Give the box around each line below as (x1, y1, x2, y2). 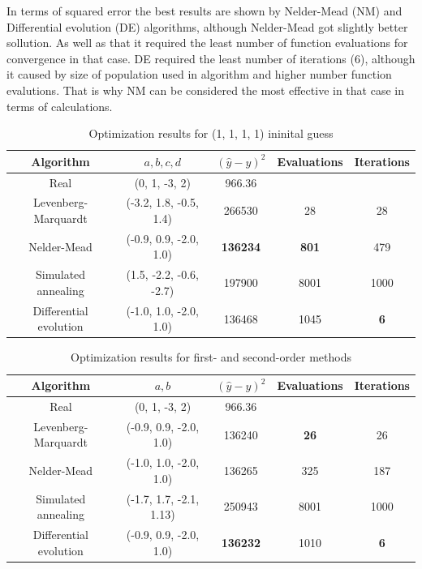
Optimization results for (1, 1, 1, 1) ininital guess (88, 125, 334, 142)
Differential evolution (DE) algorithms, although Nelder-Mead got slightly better (6, 18, 408, 35)
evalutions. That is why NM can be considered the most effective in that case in (6, 81, 404, 98)
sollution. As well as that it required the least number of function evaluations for (6, 34, 408, 51)
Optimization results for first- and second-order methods (71, 349, 351, 366)
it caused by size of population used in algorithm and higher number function (6, 66, 392, 83)
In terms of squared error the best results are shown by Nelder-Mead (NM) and (6, 2, 403, 19)
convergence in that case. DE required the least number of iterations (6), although (6, 49, 416, 66)
